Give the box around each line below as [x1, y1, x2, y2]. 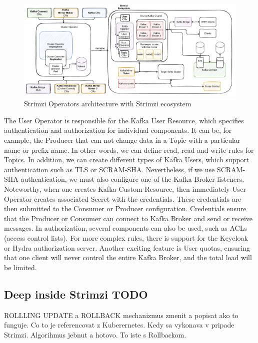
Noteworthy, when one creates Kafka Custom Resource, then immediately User [4, 184, 246, 194]
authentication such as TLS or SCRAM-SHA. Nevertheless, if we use [4, 164, 215, 174]
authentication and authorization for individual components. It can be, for [4, 125, 232, 135]
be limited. [4, 262, 37, 272]
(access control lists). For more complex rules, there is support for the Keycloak [4, 232, 248, 243]
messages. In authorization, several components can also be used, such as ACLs [4, 223, 247, 233]
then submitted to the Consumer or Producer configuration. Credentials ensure [4, 203, 246, 214]
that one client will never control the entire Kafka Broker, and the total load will [4, 252, 252, 263]
